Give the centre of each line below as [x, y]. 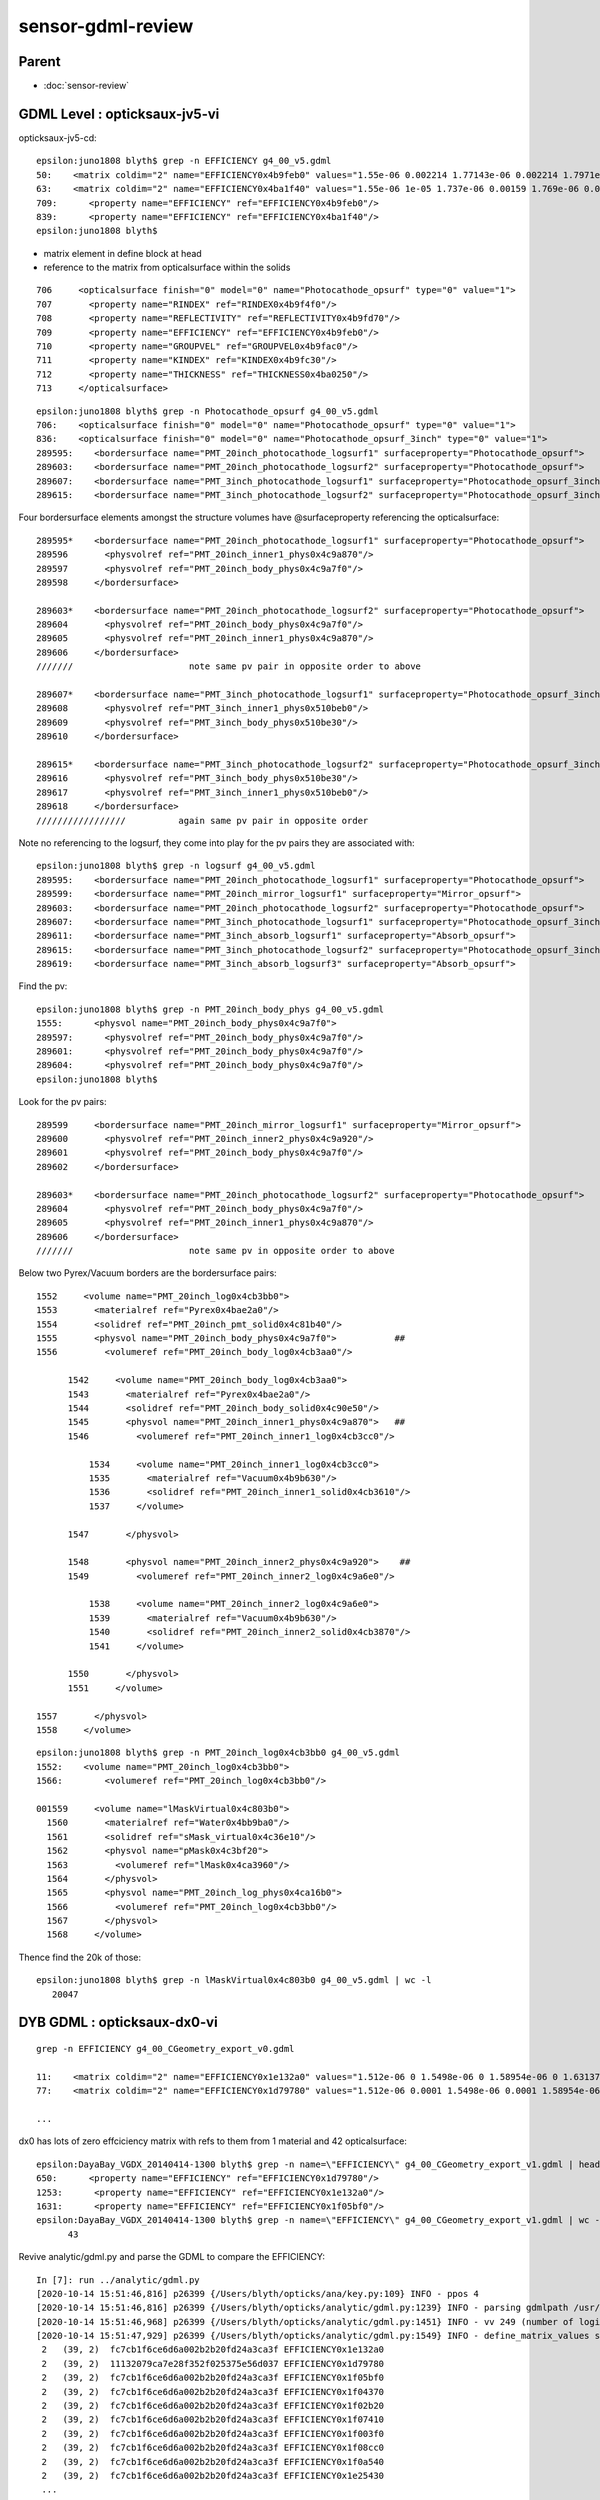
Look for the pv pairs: [62, 1102]
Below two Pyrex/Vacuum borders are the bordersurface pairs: [147, 1273]
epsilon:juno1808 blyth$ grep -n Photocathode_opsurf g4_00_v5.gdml [207, 411]
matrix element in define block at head [122, 253]
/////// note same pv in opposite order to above [215, 1251]
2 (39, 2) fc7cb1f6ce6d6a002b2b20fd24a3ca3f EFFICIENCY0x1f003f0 [213, 2433]
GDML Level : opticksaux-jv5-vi [119, 113]
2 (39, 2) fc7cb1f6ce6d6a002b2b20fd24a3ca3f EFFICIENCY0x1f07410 [213, 2419]
